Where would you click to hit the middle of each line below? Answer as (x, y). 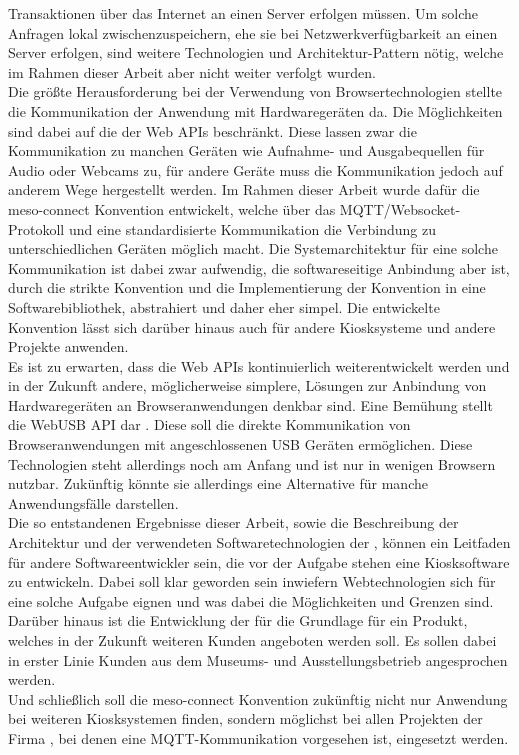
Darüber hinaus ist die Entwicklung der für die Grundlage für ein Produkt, (238, 620)
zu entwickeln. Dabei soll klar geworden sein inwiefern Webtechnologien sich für (252, 581)
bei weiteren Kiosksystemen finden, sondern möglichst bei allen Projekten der (245, 718)
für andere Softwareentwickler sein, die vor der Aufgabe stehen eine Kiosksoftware (259, 561)
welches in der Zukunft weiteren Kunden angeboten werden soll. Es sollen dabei (252, 640)
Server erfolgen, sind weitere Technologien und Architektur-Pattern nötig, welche (256, 52)
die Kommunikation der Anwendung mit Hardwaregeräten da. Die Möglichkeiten (255, 110)
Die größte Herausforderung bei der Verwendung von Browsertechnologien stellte (255, 91)
